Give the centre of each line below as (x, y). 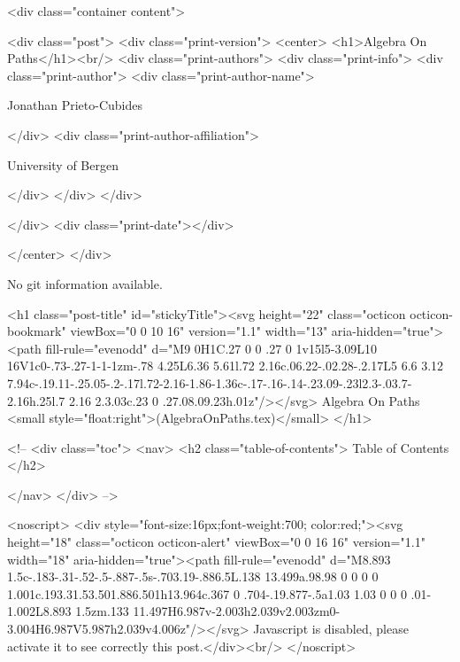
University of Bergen (63, 164)
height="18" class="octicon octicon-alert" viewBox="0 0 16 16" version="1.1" (216, 542)
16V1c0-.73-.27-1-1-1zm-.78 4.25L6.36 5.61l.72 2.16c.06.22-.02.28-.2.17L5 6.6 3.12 (226, 366)
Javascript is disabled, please (331, 629)
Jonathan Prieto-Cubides (75, 105)
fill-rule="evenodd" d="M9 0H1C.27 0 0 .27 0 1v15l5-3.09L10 (211, 348)
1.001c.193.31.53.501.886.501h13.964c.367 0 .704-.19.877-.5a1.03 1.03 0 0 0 (207, 593)
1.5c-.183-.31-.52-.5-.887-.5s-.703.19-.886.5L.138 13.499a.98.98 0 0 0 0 (193, 576)
